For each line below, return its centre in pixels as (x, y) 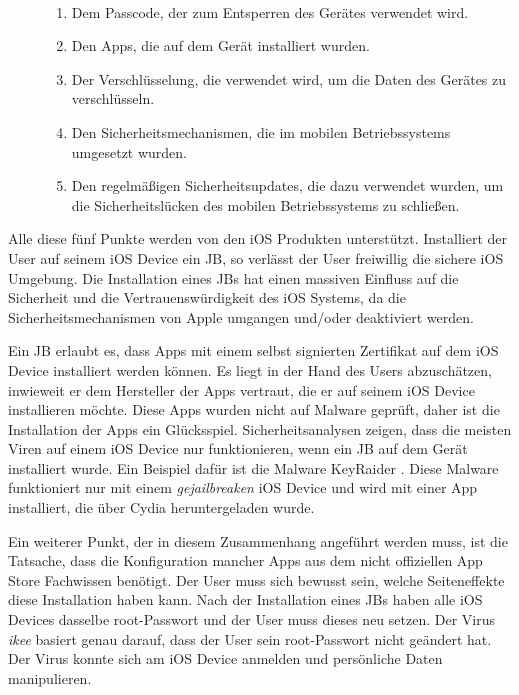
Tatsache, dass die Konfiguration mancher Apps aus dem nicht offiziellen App (245, 560)
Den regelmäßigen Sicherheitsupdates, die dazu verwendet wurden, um (287, 185)
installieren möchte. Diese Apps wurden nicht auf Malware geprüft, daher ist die (254, 409)
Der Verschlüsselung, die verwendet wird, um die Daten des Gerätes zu (289, 78)
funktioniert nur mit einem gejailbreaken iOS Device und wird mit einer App (243, 487)
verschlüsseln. (113, 98)
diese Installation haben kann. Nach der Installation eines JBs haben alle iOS (245, 599)
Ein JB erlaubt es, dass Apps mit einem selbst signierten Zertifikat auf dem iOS (253, 350)
